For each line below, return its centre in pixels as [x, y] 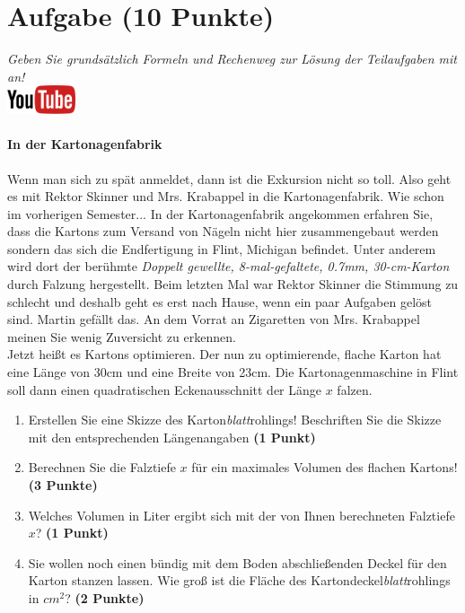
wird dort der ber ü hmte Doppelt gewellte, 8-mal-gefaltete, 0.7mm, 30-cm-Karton [228, 266]
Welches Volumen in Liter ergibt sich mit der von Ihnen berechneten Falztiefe [241, 515]
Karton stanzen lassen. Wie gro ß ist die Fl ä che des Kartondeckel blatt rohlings [239, 580]
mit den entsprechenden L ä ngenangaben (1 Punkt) [172, 437]
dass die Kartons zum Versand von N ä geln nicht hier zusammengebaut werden [223, 231]
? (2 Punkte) [105, 597]
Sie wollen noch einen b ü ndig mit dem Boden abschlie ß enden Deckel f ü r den [237, 562]
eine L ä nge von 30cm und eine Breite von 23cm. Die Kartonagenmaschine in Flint [233, 372]
